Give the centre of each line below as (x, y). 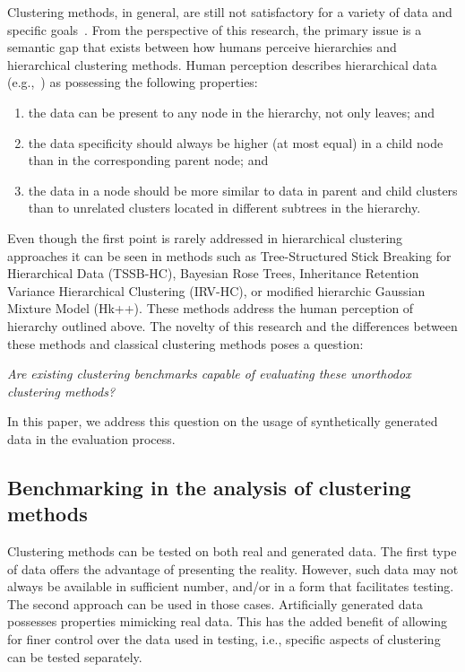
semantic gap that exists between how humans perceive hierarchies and (202, 47)
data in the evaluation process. (91, 438)
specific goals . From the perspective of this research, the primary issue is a (215, 29)
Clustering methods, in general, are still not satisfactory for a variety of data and (230, 12)
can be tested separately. (75, 656)
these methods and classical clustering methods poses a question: (185, 343)
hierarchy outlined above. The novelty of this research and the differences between (232, 325)
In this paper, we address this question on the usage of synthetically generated (223, 421)
